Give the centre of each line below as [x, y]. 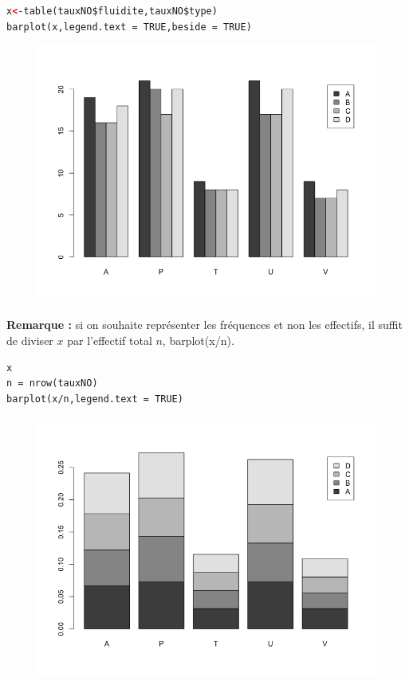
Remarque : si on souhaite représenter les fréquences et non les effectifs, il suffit [204, 325]
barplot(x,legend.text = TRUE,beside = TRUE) [129, 27]
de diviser [30, 340]
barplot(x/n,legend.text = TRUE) [95, 399]
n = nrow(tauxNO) [52, 384]
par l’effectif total [110, 340]
